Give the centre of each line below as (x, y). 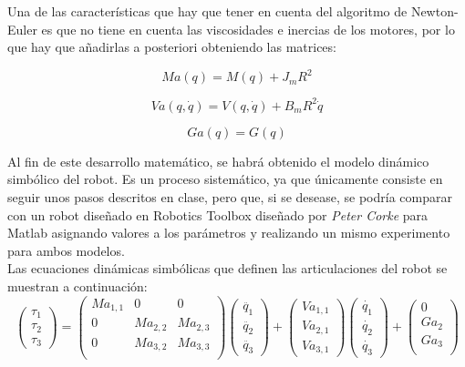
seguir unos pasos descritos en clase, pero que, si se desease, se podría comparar (230, 196)
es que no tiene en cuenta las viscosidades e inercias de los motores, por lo (248, 29)
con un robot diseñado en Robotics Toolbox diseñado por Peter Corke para (218, 214)
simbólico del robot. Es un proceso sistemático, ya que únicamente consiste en (225, 179)
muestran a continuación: (77, 285)
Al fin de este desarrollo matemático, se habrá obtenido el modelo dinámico (218, 161)
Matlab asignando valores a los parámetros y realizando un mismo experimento (229, 233)
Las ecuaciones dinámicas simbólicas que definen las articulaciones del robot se (227, 268)
